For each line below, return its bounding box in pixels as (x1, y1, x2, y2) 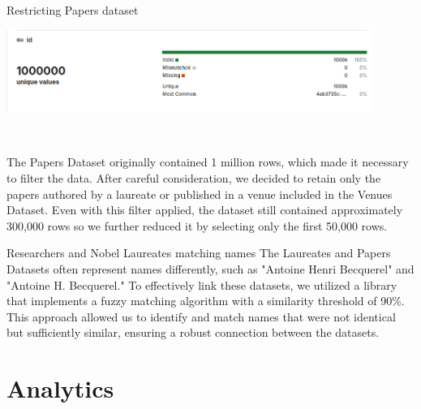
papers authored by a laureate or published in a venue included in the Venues (6, 185, 393, 202)
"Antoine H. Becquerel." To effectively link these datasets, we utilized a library (6, 276, 397, 293)
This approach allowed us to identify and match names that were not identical (6, 308, 396, 325)
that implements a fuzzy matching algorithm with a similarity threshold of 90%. (6, 292, 405, 309)
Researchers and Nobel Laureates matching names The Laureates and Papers (6, 244, 391, 261)
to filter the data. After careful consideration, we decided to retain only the (6, 170, 381, 187)
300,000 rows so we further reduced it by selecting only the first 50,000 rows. (6, 217, 388, 234)
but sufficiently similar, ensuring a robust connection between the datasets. (6, 324, 380, 341)
